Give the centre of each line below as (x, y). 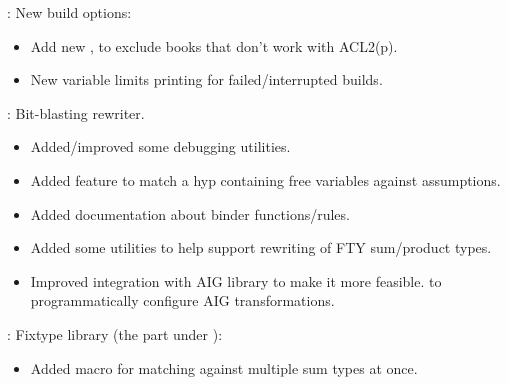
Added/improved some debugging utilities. (160, 146)
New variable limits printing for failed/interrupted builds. (206, 79)
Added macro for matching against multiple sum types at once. (224, 367)
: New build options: (69, 12)
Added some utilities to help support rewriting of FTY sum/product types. (261, 247)
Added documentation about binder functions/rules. (190, 213)
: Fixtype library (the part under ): (115, 333)
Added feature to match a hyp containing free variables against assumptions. (265, 179)
